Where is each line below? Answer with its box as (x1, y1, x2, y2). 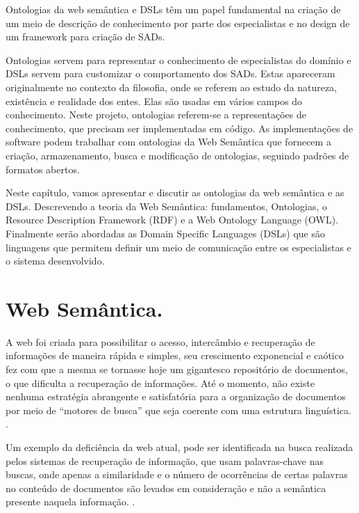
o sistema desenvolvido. (6, 253, 105, 268)
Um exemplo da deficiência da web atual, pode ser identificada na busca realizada (6, 439, 353, 454)
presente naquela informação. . (6, 494, 135, 509)
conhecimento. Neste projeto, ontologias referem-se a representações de (6, 107, 306, 122)
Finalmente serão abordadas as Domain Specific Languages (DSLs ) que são (6, 226, 326, 240)
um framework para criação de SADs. (6, 29, 165, 44)
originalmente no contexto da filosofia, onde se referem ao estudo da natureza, (6, 79, 337, 94)
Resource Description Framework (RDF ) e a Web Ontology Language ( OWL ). (6, 212, 339, 227)
